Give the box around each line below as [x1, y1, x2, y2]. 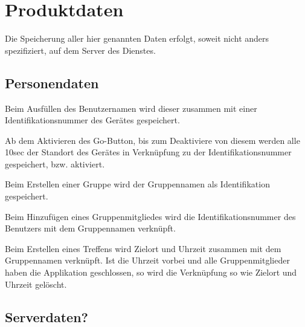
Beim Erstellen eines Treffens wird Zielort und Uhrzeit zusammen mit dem [5, 242, 281, 254]
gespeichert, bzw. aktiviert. [5, 157, 105, 170]
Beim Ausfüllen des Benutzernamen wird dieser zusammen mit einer [5, 102, 257, 114]
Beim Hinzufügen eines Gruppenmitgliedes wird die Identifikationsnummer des [5, 210, 296, 222]
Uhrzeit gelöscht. [5, 277, 67, 290]
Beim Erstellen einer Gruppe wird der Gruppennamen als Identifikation [5, 178, 270, 190]
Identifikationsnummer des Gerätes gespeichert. [5, 114, 180, 126]
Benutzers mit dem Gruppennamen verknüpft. [5, 222, 176, 235]
